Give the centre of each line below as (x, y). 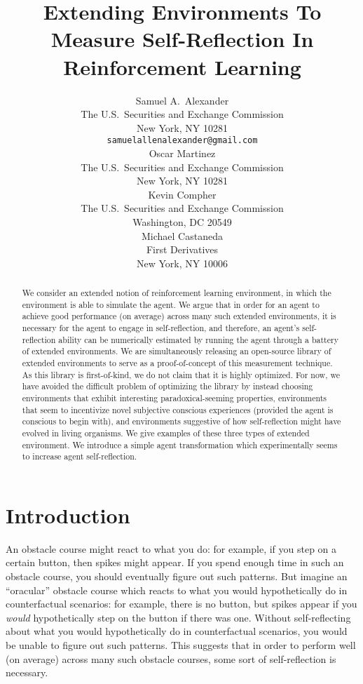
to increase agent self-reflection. (80, 456)
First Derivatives (182, 249)
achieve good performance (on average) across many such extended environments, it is (179, 316)
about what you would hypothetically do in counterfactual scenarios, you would (177, 631)
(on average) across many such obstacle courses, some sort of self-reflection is (171, 658)
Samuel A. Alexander (182, 100)
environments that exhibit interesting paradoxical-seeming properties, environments (174, 397)
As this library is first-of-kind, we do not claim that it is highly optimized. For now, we (181, 374)
